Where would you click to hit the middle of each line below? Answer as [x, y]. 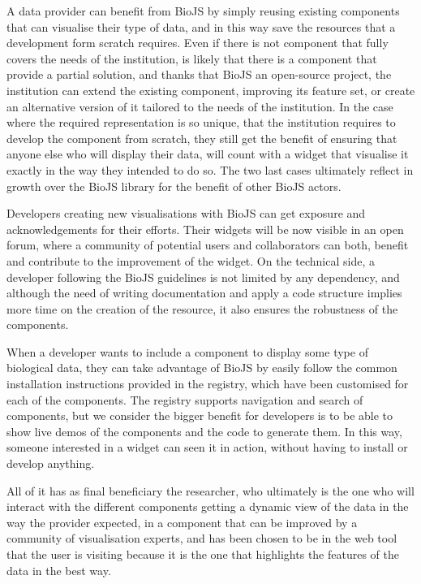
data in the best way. [59, 570]
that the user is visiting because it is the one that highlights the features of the [203, 554]
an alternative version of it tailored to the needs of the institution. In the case [200, 106]
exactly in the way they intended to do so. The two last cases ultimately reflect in [210, 169]
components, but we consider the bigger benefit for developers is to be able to [200, 415]
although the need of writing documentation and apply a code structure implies [204, 293]
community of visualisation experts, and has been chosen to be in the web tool [202, 538]
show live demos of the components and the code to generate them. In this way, [204, 431]
